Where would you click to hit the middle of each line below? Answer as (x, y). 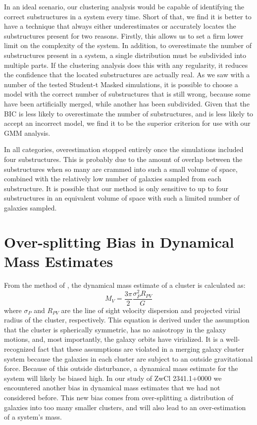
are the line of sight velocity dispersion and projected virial (151, 310)
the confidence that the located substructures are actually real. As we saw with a (127, 75)
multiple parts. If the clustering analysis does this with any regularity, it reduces (126, 65)
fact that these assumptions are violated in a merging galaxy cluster (141, 349)
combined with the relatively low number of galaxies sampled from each (113, 179)
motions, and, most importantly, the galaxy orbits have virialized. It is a (114, 339)
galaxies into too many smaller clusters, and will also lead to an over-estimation (125, 407)
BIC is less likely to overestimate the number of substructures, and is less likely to (129, 113)
